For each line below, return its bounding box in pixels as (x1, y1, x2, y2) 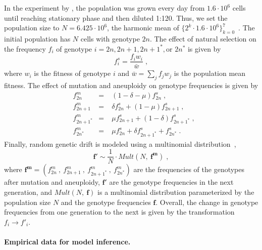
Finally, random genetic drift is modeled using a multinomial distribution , (4, 138, 236, 149)
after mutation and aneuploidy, (4, 177, 100, 187)
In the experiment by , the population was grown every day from (4, 3, 205, 13)
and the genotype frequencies (61, 196, 151, 207)
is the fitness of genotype (34, 68, 111, 78)
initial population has (4, 33, 71, 44)
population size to (4, 22, 60, 33)
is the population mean (174, 68, 246, 78)
